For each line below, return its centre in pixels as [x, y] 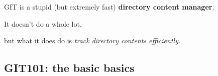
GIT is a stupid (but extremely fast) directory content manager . [109, 7]
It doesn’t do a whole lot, [43, 23]
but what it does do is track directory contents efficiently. [92, 41]
